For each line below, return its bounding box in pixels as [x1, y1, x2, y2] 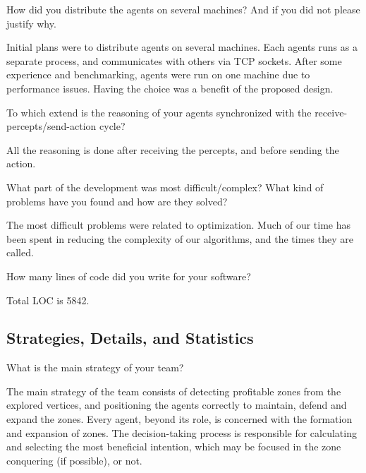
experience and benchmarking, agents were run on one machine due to [6, 67, 310, 82]
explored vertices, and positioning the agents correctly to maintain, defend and [6, 397, 347, 412]
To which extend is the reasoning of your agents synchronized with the [6, 104, 312, 119]
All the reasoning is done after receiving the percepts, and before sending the [6, 142, 339, 157]
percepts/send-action [6, 119, 97, 133]
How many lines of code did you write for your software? [6, 268, 251, 283]
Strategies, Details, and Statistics [6, 327, 254, 349]
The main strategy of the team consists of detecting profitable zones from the [6, 383, 341, 398]
